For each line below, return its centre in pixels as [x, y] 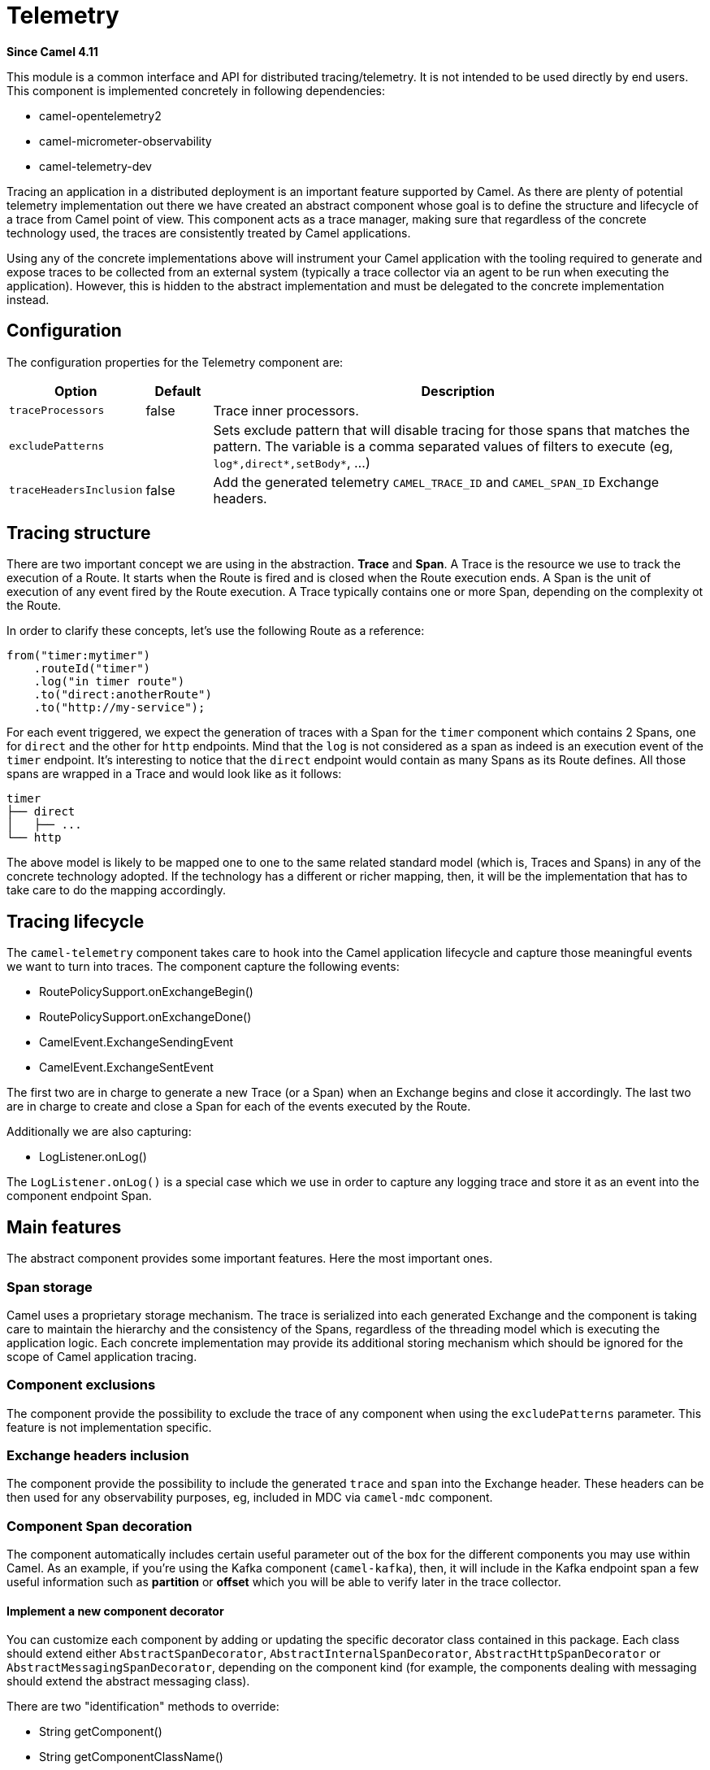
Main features [64, 1227]
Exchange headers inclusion [98, 1455]
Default [178, 391]
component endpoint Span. [79, 1196]
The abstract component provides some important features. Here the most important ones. [250, 1259]
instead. [28, 299]
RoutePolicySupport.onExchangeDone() [145, 1017]
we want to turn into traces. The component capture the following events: [203, 967]
